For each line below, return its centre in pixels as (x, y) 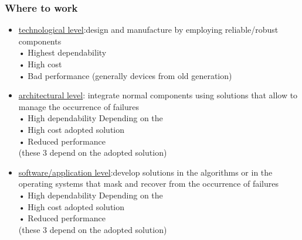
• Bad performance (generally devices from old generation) (125, 75)
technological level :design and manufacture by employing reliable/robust (148, 30)
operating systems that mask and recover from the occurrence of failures (148, 184)
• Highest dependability (62, 52)
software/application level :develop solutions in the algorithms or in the (145, 172)
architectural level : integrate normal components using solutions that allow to (158, 95)
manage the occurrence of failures (79, 106)
